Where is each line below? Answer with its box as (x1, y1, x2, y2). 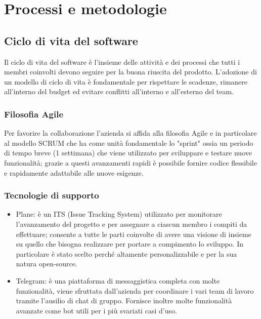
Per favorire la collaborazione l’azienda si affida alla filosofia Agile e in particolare (4, 128, 257, 138)
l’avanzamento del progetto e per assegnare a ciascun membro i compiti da (16, 218, 247, 229)
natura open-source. (16, 258, 77, 269)
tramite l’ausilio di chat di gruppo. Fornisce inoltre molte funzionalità (16, 295, 232, 306)
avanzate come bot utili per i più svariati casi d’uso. (16, 305, 177, 315)
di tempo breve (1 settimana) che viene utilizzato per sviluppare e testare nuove (4, 147, 252, 158)
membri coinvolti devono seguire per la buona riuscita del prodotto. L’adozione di (4, 66, 257, 77)
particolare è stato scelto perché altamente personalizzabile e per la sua (16, 248, 237, 259)
